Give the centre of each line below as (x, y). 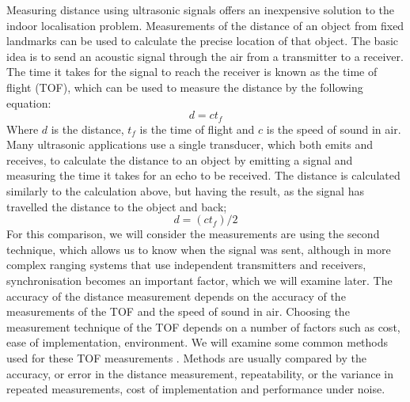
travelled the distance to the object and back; (117, 206)
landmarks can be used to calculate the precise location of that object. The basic (203, 41)
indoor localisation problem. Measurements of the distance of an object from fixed (205, 25)
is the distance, (87, 129)
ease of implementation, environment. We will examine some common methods (197, 342)
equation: (29, 102)
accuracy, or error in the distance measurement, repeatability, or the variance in (200, 373)
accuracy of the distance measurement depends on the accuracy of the (176, 296)
